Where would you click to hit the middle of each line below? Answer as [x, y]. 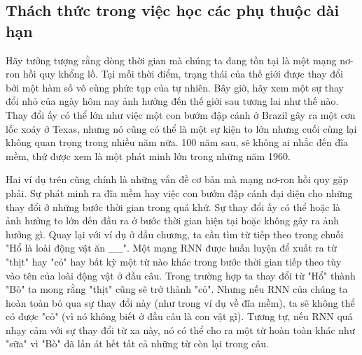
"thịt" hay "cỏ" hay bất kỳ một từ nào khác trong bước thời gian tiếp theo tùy [174, 261]
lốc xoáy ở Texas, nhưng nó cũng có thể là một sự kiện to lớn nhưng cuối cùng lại [181, 128]
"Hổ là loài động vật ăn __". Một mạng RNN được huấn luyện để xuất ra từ [171, 248]
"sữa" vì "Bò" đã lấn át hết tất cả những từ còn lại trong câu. [137, 343]
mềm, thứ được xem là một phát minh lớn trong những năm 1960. [148, 155]
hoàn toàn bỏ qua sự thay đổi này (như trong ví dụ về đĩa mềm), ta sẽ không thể [180, 302]
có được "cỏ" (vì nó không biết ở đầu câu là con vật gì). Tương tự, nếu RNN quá [179, 316]
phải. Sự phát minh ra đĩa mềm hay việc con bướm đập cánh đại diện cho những [179, 193]
